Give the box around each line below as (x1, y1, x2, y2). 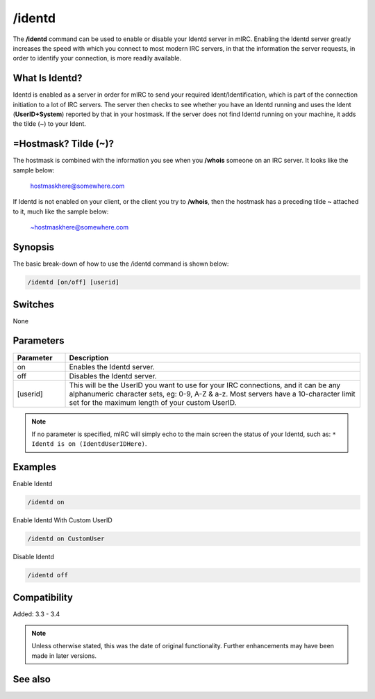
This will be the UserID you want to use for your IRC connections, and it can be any (69, 380, 341, 389)
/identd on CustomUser (27, 535, 105, 543)
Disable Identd (12, 553, 55, 561)
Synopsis (12, 241, 55, 253)
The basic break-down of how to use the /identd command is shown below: (12, 259, 229, 268)
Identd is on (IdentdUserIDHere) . (31, 440, 147, 448)
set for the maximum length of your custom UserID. (69, 397, 237, 407)
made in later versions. (31, 651, 97, 660)
